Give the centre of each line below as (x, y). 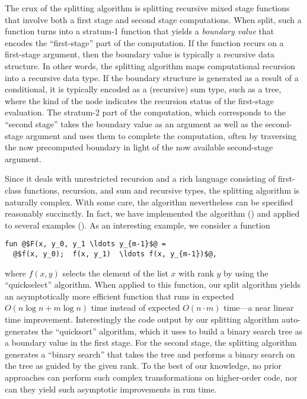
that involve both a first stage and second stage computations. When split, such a (153, 19)
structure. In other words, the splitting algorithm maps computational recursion (150, 65)
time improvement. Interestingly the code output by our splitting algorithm (142, 319)
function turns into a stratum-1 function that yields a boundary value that (140, 31)
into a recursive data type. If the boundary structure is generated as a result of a (152, 77)
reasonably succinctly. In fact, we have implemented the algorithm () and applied (152, 213)
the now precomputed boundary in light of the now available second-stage (139, 147)
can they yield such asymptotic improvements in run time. (111, 389)
